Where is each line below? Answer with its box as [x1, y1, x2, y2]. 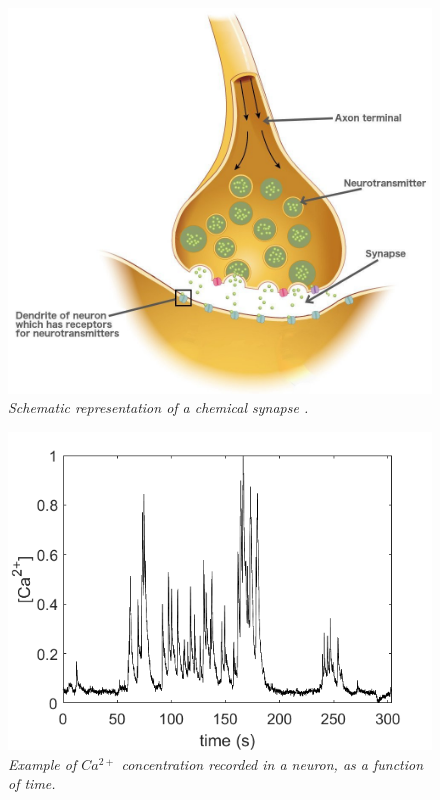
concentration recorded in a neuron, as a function [121, 753, 424, 774]
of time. [8, 773, 56, 794]
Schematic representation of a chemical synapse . [8, 397, 309, 418]
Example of [8, 753, 77, 774]
